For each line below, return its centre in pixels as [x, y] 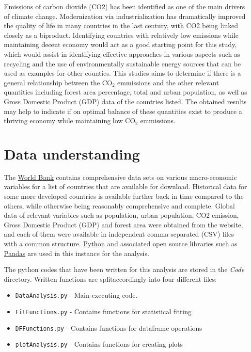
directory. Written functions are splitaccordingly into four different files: [110, 279]
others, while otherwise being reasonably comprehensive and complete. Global [119, 205]
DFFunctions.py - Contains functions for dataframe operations [109, 328]
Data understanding [72, 153]
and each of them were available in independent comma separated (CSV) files [119, 234]
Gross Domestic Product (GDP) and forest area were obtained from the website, [124, 224]
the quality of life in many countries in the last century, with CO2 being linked [121, 25]
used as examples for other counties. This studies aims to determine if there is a [123, 73]
